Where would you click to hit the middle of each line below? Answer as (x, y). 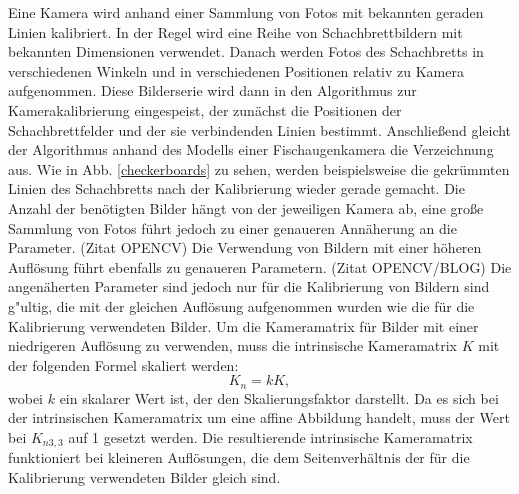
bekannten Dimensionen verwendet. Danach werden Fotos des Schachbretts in (246, 51)
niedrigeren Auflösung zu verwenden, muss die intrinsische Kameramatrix (233, 345)
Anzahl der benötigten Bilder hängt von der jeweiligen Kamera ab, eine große (246, 207)
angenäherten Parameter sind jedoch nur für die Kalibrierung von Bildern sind (249, 286)
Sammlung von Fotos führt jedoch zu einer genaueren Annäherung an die (232, 227)
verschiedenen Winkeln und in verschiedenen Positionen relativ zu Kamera (236, 70)
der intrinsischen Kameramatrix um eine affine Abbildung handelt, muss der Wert (259, 417)
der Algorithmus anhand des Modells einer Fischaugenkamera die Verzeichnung (251, 149)
